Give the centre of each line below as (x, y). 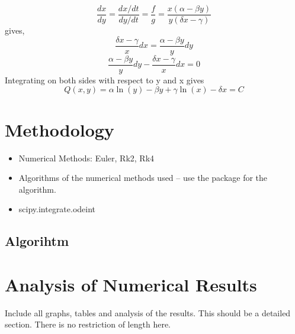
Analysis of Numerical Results (131, 284)
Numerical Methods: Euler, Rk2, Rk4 (86, 158)
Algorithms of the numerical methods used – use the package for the (143, 178)
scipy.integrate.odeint (57, 209)
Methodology (60, 129)
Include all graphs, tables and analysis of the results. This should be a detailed (148, 312)
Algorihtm (37, 241)
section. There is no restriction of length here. (88, 324)
